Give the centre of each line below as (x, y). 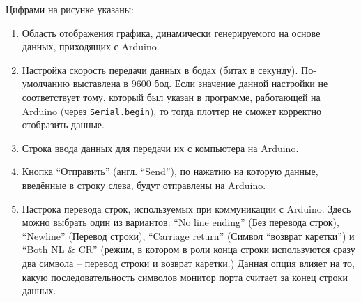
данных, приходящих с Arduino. (91, 46)
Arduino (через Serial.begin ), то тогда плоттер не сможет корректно (171, 111)
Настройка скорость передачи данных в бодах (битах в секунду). (160, 69)
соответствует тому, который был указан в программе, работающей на (171, 97)
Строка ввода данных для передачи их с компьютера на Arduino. (160, 148)
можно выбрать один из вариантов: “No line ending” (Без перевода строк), (180, 222)
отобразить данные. (63, 124)
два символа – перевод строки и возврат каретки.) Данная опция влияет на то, (188, 263)
